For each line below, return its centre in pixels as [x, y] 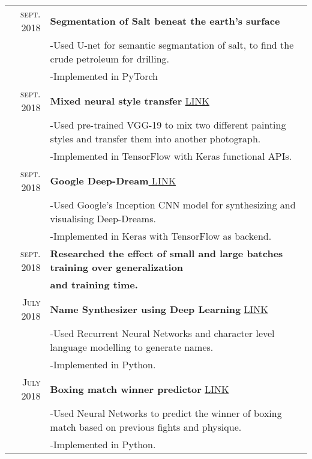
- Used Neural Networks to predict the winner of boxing [166, 413]
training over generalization [117, 267]
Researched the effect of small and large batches [166, 253]
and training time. [94, 284]
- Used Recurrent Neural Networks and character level [162, 333]
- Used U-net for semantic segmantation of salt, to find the [172, 45]
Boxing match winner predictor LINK [139, 389]
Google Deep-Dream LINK [113, 180]
